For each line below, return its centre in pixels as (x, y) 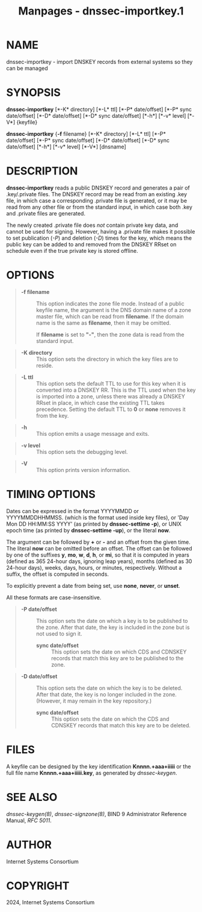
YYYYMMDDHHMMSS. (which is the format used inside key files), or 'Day (98, 517)
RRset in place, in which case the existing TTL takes (100, 403)
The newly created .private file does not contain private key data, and (92, 225)
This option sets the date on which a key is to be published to (112, 620)
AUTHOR (29, 845)
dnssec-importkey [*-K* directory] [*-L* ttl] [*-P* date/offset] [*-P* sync (99, 109)
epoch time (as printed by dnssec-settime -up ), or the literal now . (88, 530)
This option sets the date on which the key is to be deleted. (109, 688)
